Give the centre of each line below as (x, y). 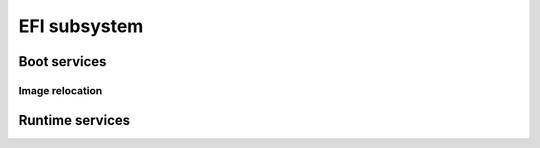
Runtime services (74, 120)
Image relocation (60, 90)
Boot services (62, 61)
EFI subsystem (81, 26)
